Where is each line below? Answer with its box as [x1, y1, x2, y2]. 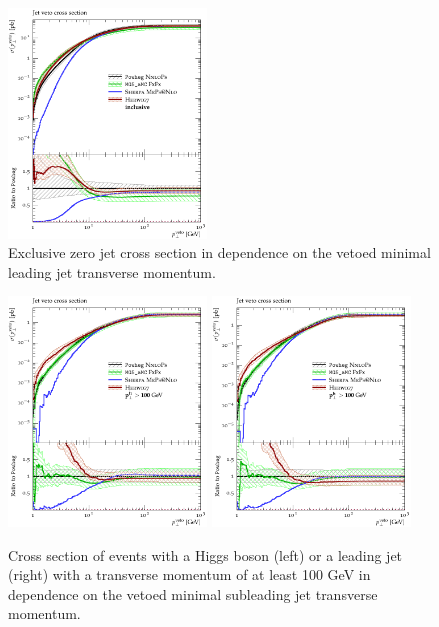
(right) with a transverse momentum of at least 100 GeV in [8, 564, 371, 585]
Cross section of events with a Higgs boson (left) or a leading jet [8, 544, 403, 565]
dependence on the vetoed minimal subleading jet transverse [8, 583, 378, 604]
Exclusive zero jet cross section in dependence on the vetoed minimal [8, 242, 431, 263]
